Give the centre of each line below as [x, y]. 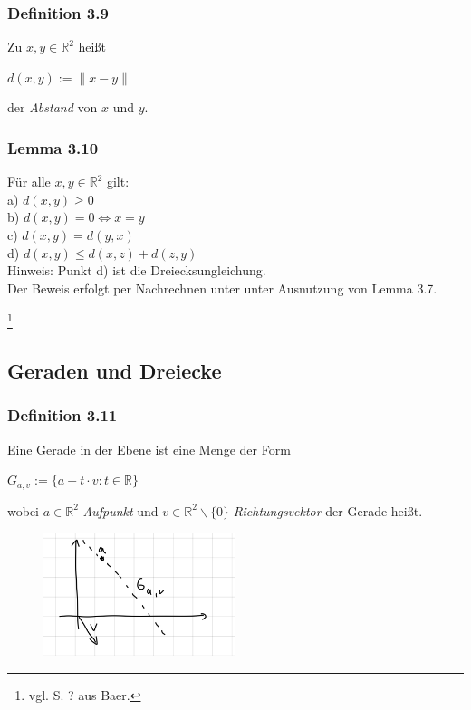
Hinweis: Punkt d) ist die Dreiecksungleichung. [137, 270]
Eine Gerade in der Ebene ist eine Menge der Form [149, 449]
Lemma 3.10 [53, 147]
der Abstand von [53, 107]
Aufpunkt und [120, 510]
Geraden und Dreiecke [115, 371]
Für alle [29, 182]
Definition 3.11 [62, 415]
